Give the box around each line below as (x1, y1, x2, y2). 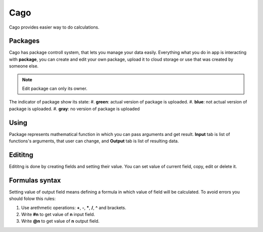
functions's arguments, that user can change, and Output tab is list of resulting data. (9, 138, 179, 144)
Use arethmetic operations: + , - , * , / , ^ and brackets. (21, 204, 127, 211)
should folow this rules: (9, 196, 56, 201)
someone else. (9, 63, 39, 69)
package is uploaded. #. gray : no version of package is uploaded (9, 106, 140, 112)
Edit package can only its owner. (22, 85, 88, 92)
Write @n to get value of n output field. (21, 218, 100, 224)
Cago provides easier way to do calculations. (9, 24, 99, 30)
